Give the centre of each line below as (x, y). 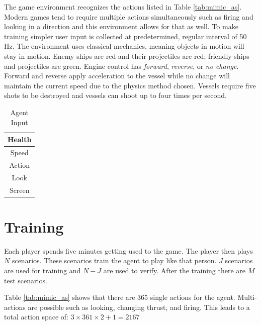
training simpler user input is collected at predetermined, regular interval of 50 (125, 36)
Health (20, 139)
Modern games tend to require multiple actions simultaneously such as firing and (129, 16)
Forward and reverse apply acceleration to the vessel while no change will (117, 76)
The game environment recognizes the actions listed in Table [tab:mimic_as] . (123, 7)
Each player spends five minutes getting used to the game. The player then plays (128, 250)
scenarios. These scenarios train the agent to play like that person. (114, 260)
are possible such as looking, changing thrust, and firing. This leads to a (139, 307)
